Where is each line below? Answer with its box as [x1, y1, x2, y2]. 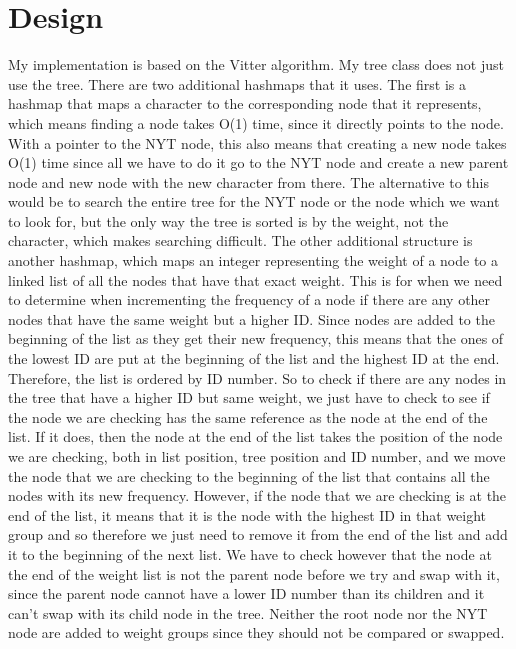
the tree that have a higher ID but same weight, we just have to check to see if [8, 387, 490, 408]
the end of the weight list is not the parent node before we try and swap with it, [8, 563, 500, 584]
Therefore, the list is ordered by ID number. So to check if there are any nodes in [8, 367, 507, 388]
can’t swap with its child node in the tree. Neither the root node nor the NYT [8, 602, 488, 623]
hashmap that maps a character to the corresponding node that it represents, [8, 93, 482, 114]
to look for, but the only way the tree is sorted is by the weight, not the [8, 210, 449, 231]
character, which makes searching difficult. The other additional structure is [8, 230, 473, 251]
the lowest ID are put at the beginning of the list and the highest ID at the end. [8, 348, 500, 369]
